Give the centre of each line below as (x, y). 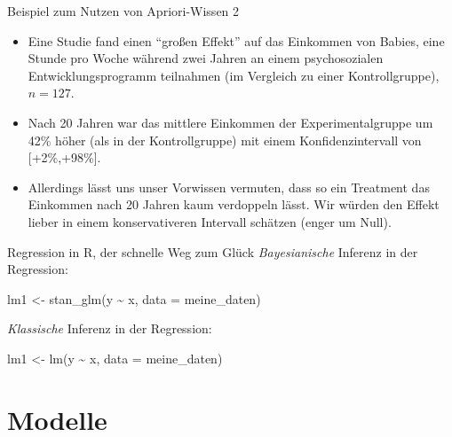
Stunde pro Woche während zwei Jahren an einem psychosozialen (206, 58)
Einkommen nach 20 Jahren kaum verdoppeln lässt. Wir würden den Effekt (234, 204)
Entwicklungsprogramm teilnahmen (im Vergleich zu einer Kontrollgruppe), (234, 75)
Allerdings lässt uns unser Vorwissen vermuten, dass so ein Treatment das (229, 187)
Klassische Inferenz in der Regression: (110, 328)
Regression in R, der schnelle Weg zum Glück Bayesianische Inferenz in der (213, 251)
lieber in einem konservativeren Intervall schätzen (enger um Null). (210, 221)
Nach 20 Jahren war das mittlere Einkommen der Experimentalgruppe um (230, 122)
